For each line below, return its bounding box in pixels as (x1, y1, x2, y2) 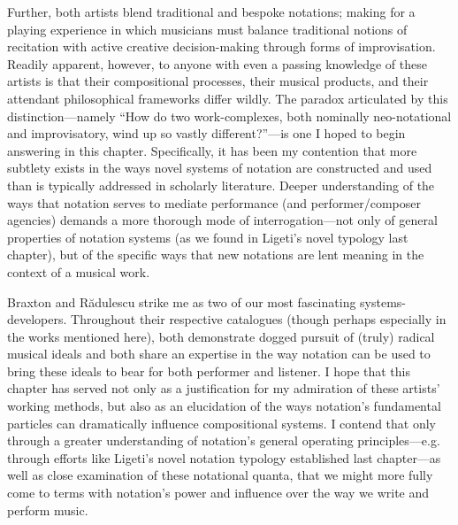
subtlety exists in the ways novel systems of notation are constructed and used (7, 158, 432, 177)
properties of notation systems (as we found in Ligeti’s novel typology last (7, 228, 408, 246)
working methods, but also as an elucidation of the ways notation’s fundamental (7, 397, 441, 415)
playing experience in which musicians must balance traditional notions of (7, 19, 408, 38)
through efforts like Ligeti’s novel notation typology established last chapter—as (7, 448, 441, 467)
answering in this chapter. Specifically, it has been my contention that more (7, 141, 417, 159)
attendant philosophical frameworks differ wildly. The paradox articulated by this (7, 89, 448, 107)
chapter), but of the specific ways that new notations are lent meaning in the (7, 245, 424, 264)
